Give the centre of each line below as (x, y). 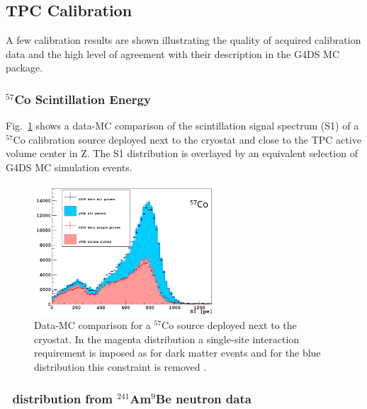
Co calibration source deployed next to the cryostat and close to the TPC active (187, 139)
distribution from (62, 398)
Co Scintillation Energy (83, 99)
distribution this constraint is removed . (120, 366)
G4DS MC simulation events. (69, 167)
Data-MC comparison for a (92, 325)
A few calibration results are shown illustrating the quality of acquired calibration (183, 40)
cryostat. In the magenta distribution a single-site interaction (167, 339)
